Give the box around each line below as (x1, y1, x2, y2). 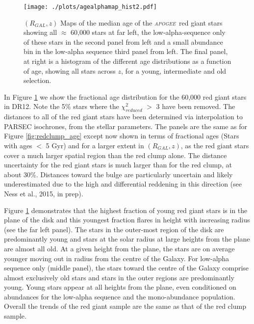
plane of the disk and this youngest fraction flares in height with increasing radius (4, 215, 250, 225)
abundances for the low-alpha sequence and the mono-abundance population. (4, 291, 235, 301)
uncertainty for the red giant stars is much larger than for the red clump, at (4, 160, 232, 170)
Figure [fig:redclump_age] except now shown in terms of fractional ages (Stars (4, 131, 239, 141)
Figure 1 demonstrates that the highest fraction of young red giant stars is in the (4, 205, 248, 215)
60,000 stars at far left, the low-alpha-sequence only (71, 27, 226, 37)
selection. (24, 75, 51, 85)
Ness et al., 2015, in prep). (4, 188, 83, 198)
